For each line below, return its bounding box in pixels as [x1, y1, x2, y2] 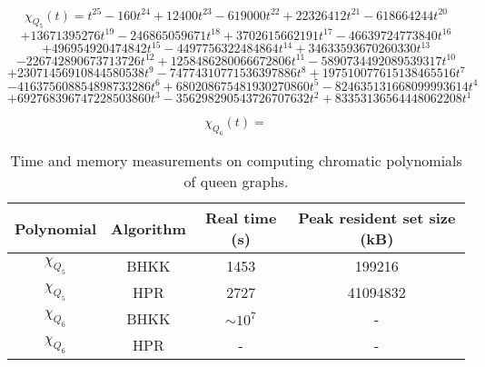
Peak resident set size [298, 207, 456, 228]
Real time [204, 207, 277, 228]
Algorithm [110, 217, 186, 239]
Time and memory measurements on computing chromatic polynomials [10, 150, 462, 171]
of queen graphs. [183, 171, 289, 192]
